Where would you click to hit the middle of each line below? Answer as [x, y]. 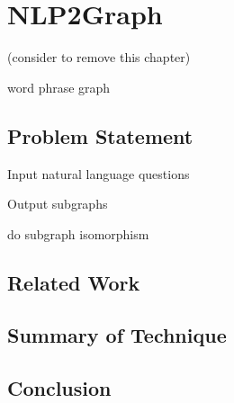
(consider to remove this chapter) [99, 57]
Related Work [74, 282]
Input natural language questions [99, 173]
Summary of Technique [117, 335]
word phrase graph [59, 87]
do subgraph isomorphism [78, 233]
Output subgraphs [58, 204]
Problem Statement [100, 135]
